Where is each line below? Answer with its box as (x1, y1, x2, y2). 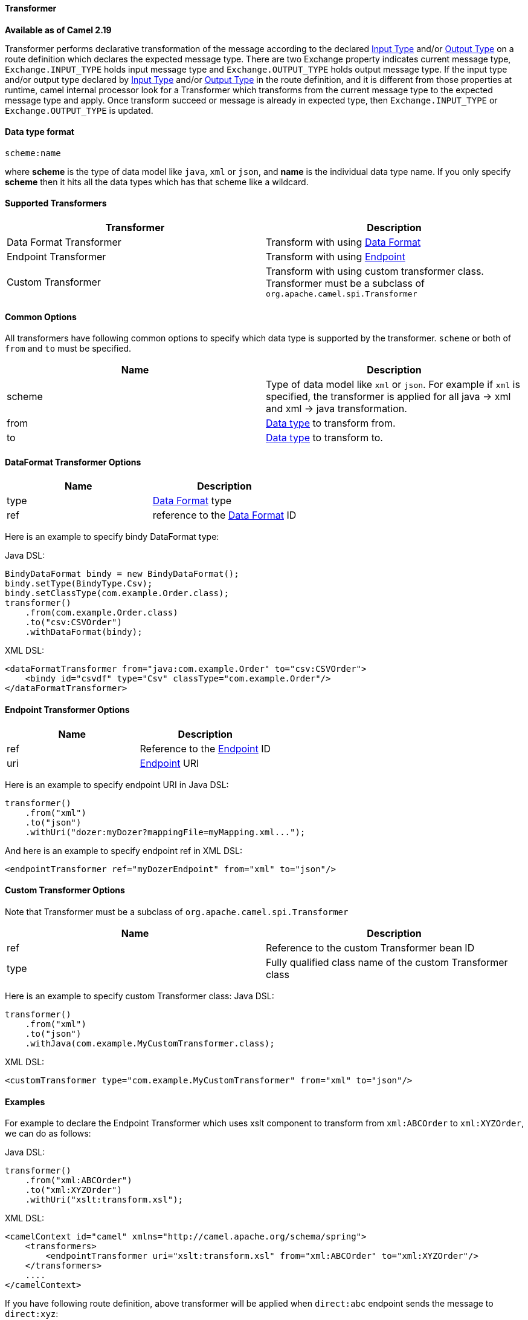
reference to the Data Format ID (152, 509, 297, 522)
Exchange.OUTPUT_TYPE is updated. (5, 105, 153, 116)
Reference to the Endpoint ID (140, 742, 271, 755)
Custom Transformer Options (5, 885, 125, 896)
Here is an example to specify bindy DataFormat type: (5, 531, 219, 542)
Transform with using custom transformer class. (266, 265, 484, 278)
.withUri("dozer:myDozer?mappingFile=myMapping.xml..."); (25, 827, 306, 837)
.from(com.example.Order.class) (25, 608, 178, 618)
